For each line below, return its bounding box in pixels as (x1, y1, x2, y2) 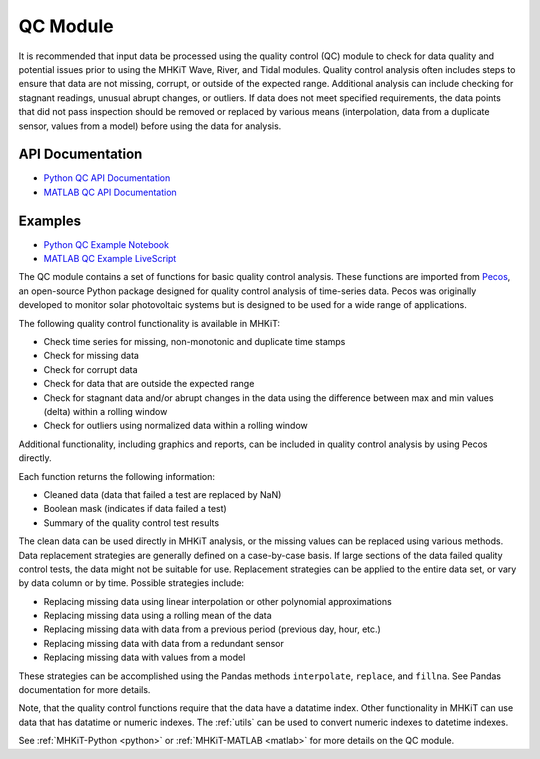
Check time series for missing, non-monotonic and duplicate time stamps (43, 336, 346, 348)
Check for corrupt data (43, 363, 139, 375)
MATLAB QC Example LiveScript (43, 253, 177, 265)
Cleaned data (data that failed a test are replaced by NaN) (43, 488, 282, 500)
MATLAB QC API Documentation (43, 186, 177, 198)
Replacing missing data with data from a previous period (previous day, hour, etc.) (43, 623, 382, 635)
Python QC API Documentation (43, 172, 171, 184)
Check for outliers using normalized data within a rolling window (43, 420, 309, 432)
